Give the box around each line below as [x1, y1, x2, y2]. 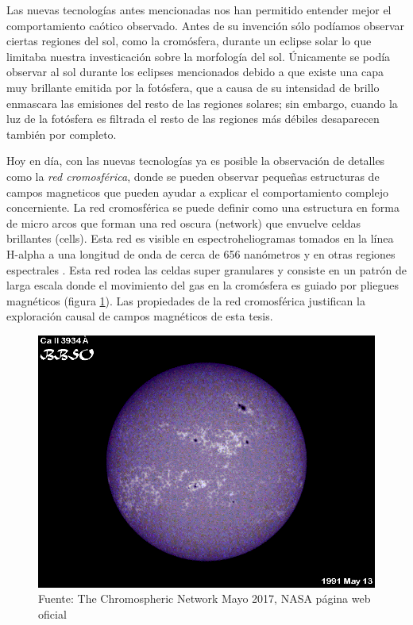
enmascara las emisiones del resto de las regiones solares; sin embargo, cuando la [6, 94, 398, 111]
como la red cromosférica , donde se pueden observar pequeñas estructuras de [6, 167, 380, 184]
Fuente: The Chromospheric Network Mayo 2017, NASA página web [38, 590, 371, 607]
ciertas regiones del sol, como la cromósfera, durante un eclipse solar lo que [6, 33, 372, 49]
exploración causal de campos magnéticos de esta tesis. [6, 308, 273, 324]
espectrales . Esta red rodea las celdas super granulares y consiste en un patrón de [6, 261, 407, 278]
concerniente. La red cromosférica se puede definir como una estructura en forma [6, 199, 399, 216]
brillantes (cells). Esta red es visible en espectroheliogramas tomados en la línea [6, 230, 394, 247]
